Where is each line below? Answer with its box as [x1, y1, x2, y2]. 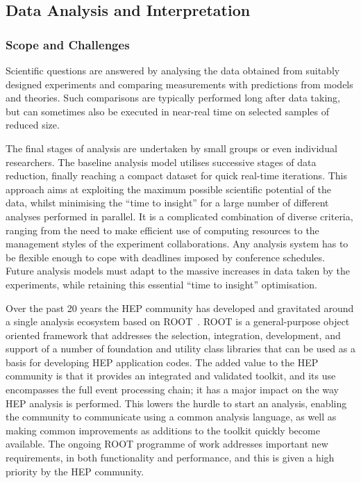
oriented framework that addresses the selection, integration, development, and [6, 327, 341, 342]
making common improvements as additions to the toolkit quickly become [6, 423, 320, 437]
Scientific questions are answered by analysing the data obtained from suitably [6, 63, 340, 77]
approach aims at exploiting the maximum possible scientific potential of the [6, 181, 331, 196]
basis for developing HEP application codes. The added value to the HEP [6, 354, 319, 369]
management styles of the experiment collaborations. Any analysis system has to [6, 236, 349, 251]
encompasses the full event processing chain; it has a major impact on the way [6, 382, 339, 397]
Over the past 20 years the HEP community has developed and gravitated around [6, 300, 354, 315]
